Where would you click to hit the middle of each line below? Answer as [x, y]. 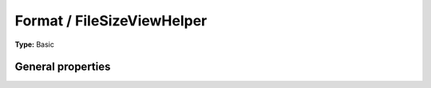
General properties [63, 67]
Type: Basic [35, 44]
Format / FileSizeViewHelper [111, 21]
